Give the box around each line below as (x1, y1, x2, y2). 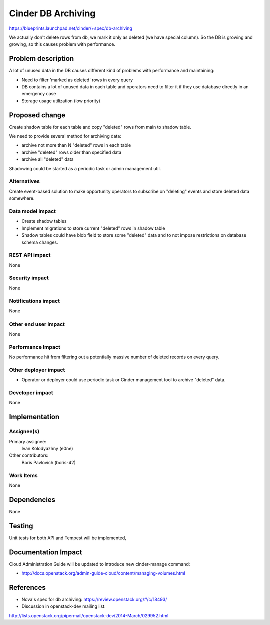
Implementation (9, 413, 60, 421)
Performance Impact (9, 343, 61, 350)
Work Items (9, 472, 38, 479)
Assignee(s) (9, 428, 40, 435)
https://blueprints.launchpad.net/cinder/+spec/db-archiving (9, 25, 132, 31)
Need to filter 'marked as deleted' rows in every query (21, 77, 133, 83)
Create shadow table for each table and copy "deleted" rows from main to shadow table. (9, 124, 192, 130)
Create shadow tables (21, 218, 67, 224)
